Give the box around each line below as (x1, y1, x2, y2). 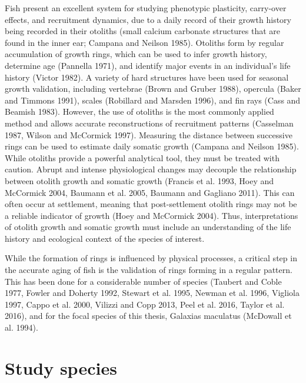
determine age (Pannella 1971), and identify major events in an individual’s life (5, 59, 291, 71)
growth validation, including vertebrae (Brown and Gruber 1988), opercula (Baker (5, 82, 301, 95)
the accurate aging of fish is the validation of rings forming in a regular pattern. (5, 264, 292, 276)
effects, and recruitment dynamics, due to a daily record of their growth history (5, 13, 292, 25)
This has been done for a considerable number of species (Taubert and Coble (5, 275, 282, 287)
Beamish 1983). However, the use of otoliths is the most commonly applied (5, 105, 274, 118)
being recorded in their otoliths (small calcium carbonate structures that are (5, 25, 281, 37)
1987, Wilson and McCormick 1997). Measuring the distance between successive (5, 128, 292, 141)
